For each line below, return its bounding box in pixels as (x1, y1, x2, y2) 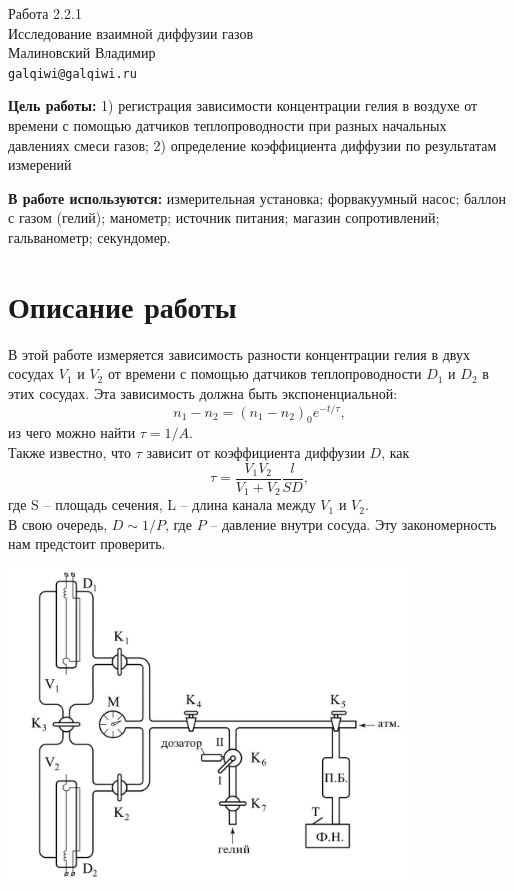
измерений (8, 154, 72, 175)
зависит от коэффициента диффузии (146, 441, 365, 462)
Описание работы (8, 285, 237, 326)
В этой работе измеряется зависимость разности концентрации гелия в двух (8, 343, 470, 364)
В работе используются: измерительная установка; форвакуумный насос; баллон (8, 187, 506, 208)
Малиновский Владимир (8, 42, 156, 63)
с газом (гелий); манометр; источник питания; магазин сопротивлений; (8, 207, 440, 228)
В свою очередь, (8, 513, 108, 534)
